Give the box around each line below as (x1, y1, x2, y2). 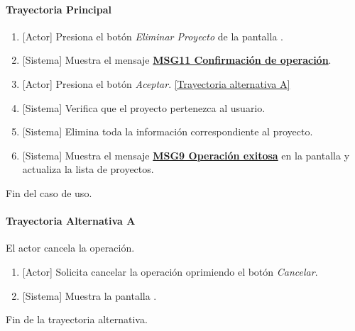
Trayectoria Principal (6, 1, 111, 16)
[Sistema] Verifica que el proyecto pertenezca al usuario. (22, 100, 266, 115)
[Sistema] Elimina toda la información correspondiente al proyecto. (22, 124, 313, 139)
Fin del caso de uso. (6, 185, 92, 200)
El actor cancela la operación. (6, 240, 135, 255)
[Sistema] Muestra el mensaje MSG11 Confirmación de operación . (22, 52, 332, 67)
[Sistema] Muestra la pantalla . (22, 288, 157, 303)
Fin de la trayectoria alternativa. (6, 312, 148, 327)
